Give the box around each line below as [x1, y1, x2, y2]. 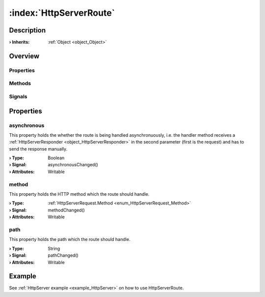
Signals [9, 93, 27, 100]
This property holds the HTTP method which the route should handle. [9, 191, 150, 197]
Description [9, 26, 46, 34]
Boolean [48, 155, 65, 161]
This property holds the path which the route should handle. [9, 237, 131, 242]
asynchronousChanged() [48, 162, 98, 168]
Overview [9, 52, 40, 60]
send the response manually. [9, 146, 68, 152]
